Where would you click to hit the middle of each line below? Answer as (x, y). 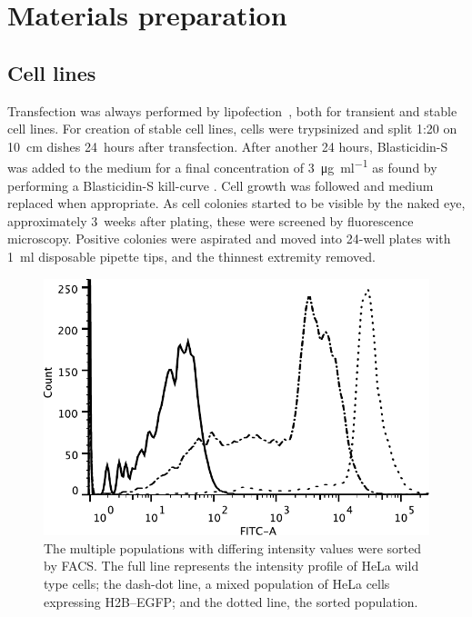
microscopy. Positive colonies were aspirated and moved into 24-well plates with (229, 239)
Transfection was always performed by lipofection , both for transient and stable (232, 110)
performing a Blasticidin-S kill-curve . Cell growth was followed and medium (221, 185)
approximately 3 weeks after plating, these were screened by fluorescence (211, 220)
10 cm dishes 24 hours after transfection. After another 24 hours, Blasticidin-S (228, 146)
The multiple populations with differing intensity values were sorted (232, 547)
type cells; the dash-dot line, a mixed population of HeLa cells (217, 584)
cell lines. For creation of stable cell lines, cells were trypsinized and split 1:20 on (232, 129)
